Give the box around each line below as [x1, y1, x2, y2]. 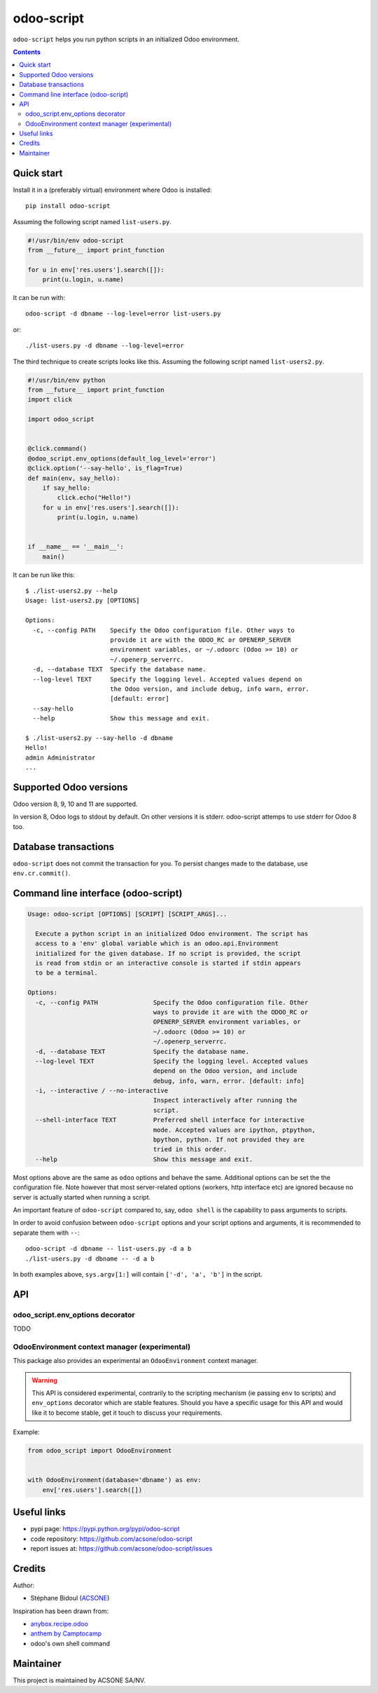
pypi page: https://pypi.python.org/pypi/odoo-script [30, 1525, 180, 1533]
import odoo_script [27, 416, 94, 423]
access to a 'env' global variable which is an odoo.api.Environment [35, 940, 279, 947]
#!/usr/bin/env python [27, 376, 106, 384]
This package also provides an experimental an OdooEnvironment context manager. [13, 1357, 258, 1365]
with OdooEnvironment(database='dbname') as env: [27, 1476, 202, 1484]
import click [27, 396, 73, 404]
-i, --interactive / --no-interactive [35, 1087, 168, 1095]
